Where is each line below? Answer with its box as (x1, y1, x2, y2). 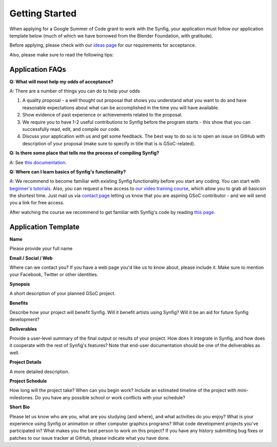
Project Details (9, 359, 42, 365)
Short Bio (9, 404, 30, 410)
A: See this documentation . (9, 159, 67, 165)
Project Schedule (9, 378, 47, 384)
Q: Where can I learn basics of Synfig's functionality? (9, 168, 126, 174)
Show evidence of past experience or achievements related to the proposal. (22, 112, 183, 118)
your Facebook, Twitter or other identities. (9, 271, 98, 278)
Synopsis (9, 281, 30, 287)
